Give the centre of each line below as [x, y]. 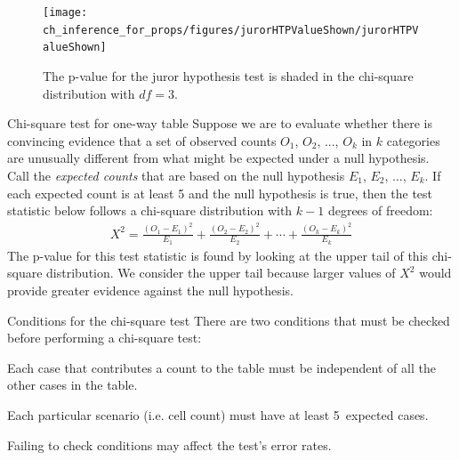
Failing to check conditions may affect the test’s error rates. [169, 444]
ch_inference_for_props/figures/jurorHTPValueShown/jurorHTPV [231, 30]
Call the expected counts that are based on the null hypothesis [176, 175]
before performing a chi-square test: [105, 338]
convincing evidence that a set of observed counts [142, 140]
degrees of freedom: [380, 210]
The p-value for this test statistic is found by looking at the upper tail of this [218, 255]
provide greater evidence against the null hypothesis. [150, 291]
